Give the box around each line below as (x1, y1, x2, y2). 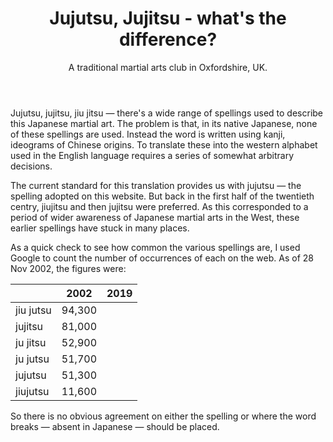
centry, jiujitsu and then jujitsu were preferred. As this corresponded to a (10, 200, 309, 212)
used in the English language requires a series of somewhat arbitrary (10, 149, 295, 161)
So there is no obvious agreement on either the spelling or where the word (10, 410, 317, 422)
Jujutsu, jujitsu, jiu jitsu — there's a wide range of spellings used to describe (10, 107, 324, 119)
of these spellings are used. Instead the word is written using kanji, (10, 128, 286, 140)
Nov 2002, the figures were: (10, 262, 127, 274)
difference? (118, 28, 218, 51)
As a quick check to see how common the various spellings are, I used (10, 241, 301, 253)
